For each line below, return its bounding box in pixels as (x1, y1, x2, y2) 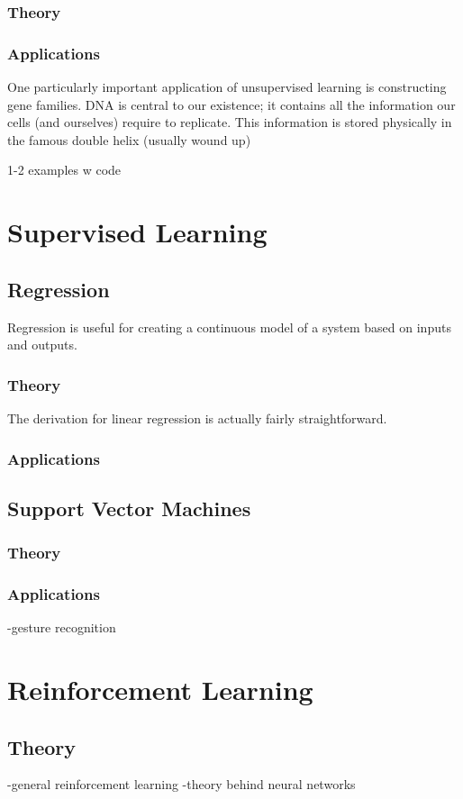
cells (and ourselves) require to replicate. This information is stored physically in (7, 113, 452, 132)
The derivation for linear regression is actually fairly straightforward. (7, 409, 387, 428)
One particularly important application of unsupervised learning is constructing (7, 77, 447, 96)
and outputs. (7, 335, 77, 354)
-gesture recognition (7, 618, 116, 637)
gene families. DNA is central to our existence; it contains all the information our (7, 95, 456, 113)
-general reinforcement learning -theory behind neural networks (7, 775, 356, 794)
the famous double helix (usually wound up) (7, 130, 251, 149)
